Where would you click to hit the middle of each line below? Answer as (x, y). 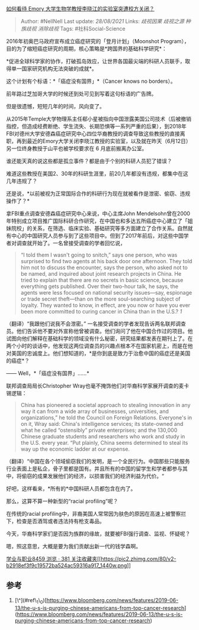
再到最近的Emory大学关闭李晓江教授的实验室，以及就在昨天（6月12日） (104, 141)
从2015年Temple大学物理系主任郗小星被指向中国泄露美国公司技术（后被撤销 (99, 119)
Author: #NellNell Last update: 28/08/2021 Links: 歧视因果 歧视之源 (102, 21)
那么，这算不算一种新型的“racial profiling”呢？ (62, 501)
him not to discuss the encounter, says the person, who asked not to (104, 267)
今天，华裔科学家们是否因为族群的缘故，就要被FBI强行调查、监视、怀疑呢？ (98, 534)
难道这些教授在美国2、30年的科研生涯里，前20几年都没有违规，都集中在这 (97, 174)
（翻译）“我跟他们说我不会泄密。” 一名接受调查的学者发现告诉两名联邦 (91, 324)
